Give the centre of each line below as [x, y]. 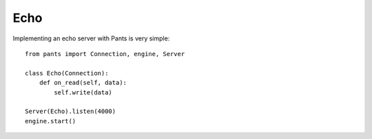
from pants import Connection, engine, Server [105, 54]
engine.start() [51, 121]
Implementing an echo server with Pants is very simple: [91, 38]
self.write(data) [83, 92]
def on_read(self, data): [83, 83]
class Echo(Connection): [67, 73]
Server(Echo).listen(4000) [71, 112]
